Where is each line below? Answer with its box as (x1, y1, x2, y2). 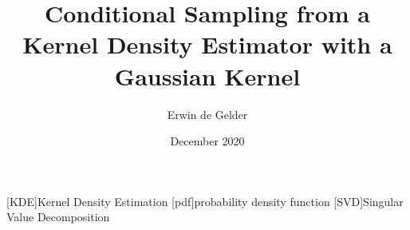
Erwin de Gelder (167, 105, 248, 122)
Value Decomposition (6, 208, 110, 225)
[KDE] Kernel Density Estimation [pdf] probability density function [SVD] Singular (6, 192, 404, 209)
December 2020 (170, 133, 245, 149)
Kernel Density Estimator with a (22, 28, 392, 61)
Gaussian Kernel (114, 59, 301, 92)
